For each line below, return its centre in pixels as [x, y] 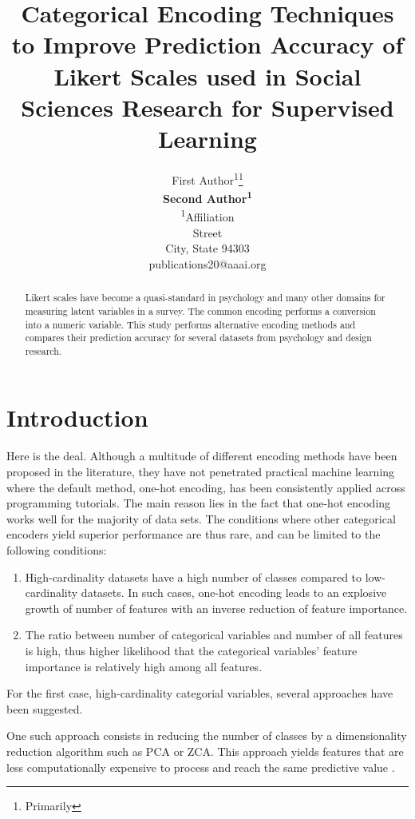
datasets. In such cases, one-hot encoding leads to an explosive [234, 592]
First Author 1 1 [207, 178]
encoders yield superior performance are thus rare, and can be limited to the [194, 534]
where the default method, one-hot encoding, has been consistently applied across [206, 487]
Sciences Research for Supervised [207, 107]
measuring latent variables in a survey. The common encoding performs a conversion [200, 310]
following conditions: [57, 549]
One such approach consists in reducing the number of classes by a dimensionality [207, 736]
